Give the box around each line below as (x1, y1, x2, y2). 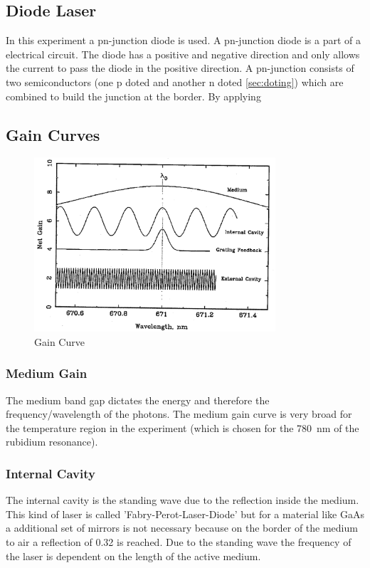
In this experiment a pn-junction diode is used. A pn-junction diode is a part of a (6, 33, 361, 48)
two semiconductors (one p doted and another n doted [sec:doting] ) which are (6, 74, 344, 89)
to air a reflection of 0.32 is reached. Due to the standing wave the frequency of (6, 534, 351, 549)
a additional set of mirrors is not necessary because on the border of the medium (6, 520, 358, 535)
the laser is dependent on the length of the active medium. (6, 548, 261, 563)
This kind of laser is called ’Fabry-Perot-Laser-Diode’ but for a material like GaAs (6, 506, 364, 521)
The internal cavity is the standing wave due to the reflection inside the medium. (6, 493, 359, 507)
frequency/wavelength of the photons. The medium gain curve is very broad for (6, 406, 352, 421)
